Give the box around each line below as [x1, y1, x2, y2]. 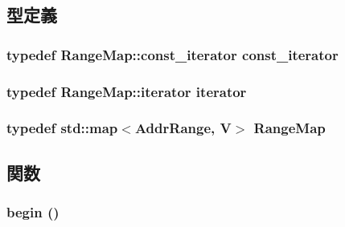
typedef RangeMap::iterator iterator [6, 81, 247, 101]
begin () [6, 202, 60, 222]
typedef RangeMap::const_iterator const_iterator [6, 44, 339, 64]
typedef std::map [6, 118, 118, 138]
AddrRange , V [134, 118, 232, 138]
